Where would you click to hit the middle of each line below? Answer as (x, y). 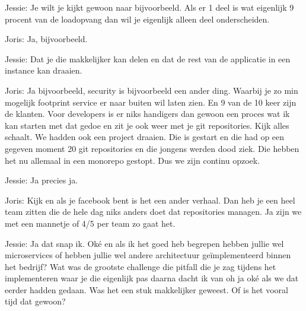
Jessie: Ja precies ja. (42, 180)
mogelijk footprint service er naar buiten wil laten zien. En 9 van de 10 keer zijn (151, 102)
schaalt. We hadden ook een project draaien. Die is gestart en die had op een (145, 137)
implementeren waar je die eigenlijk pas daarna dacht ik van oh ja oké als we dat (152, 278)
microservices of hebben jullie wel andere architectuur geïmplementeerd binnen (148, 255)
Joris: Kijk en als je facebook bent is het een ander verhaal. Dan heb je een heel (150, 200)
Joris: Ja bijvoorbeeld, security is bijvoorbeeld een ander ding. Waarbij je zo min (152, 90)
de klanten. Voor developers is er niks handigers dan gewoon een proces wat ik (147, 114)
